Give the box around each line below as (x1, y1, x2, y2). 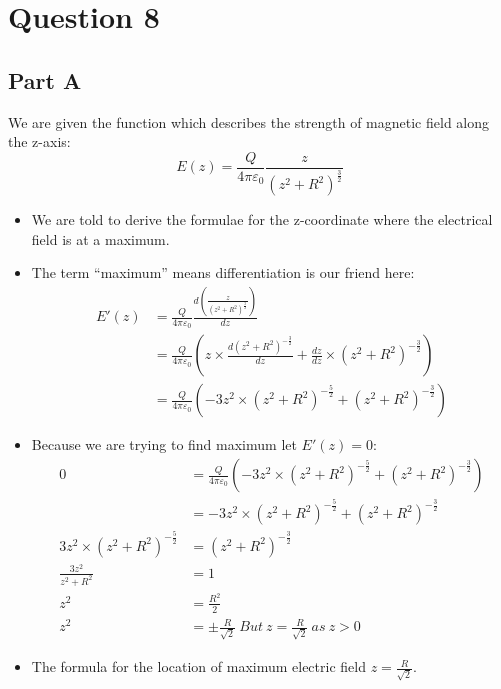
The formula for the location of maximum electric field (31, 656, 366, 677)
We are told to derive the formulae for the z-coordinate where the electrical (31, 209, 493, 230)
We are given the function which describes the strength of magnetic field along (8, 111, 490, 132)
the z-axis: (8, 131, 71, 152)
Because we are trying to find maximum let (31, 434, 297, 455)
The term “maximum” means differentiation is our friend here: (31, 262, 415, 283)
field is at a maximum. (31, 228, 170, 249)
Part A (8, 64, 82, 95)
